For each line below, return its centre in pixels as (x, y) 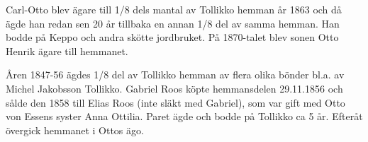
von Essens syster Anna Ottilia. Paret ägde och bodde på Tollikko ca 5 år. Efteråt (184, 116)
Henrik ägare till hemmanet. (67, 51)
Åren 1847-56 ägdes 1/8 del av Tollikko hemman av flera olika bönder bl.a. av (175, 75)
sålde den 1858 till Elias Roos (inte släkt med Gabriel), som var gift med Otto (175, 102)
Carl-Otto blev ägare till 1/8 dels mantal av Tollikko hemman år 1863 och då (174, 9)
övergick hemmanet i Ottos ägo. (75, 130)
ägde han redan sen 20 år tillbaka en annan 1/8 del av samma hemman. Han (173, 23)
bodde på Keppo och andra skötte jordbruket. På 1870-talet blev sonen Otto (172, 37)
